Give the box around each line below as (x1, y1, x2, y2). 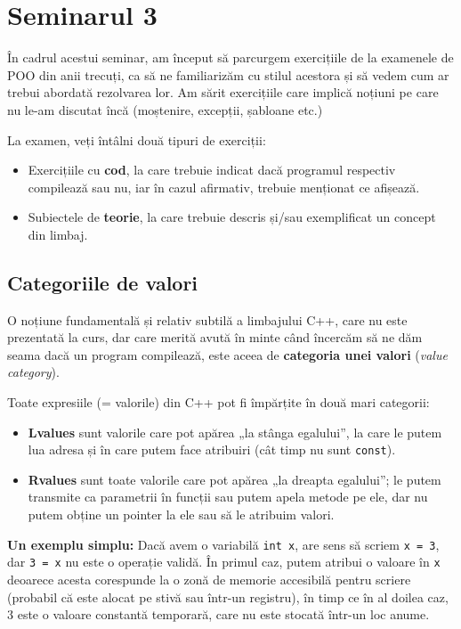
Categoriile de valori (7, 268, 198, 296)
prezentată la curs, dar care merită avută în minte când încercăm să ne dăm (7, 328, 423, 347)
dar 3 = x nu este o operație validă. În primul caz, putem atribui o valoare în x (7, 552, 441, 571)
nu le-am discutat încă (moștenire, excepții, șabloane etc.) (7, 100, 323, 118)
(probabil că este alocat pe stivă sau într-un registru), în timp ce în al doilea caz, (7, 587, 449, 606)
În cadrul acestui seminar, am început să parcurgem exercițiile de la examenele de (7, 48, 454, 67)
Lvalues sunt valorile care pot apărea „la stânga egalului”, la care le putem (28, 422, 442, 441)
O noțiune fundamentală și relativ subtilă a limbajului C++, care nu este (7, 310, 408, 329)
